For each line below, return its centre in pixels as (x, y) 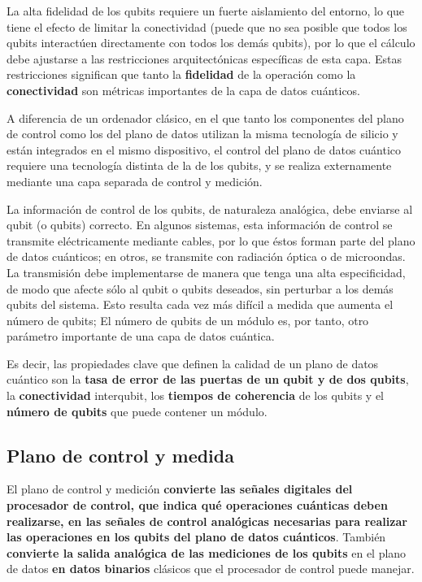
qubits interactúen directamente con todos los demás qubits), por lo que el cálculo (211, 43)
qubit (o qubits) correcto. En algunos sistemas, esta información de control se (200, 225)
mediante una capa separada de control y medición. (135, 181)
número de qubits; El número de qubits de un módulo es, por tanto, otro (188, 320)
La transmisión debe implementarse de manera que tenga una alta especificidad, (206, 272)
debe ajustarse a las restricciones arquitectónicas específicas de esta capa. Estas (204, 58)
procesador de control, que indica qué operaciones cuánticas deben (197, 505)
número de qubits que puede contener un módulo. (137, 411)
